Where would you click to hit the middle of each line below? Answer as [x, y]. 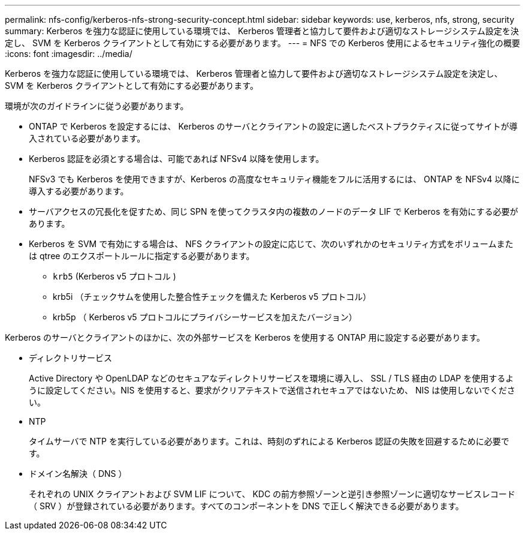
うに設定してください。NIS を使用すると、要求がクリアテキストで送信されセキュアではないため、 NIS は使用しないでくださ [272, 390]
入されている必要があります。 [87, 138]
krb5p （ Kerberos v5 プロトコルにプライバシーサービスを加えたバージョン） [205, 317]
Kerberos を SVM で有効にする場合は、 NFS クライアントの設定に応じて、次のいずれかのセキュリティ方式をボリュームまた [271, 244]
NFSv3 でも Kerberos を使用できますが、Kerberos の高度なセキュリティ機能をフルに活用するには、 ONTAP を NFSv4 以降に [274, 179]
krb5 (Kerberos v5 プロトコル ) [114, 276]
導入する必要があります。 [79, 191]
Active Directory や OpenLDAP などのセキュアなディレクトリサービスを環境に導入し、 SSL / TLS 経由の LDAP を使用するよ [271, 378]
